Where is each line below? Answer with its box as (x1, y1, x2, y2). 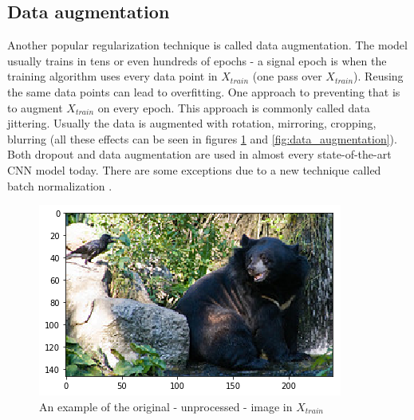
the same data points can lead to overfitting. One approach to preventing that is (7, 83, 400, 100)
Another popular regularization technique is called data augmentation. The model (7, 37, 408, 53)
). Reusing (353, 68, 404, 84)
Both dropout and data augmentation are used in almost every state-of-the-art (7, 146, 392, 163)
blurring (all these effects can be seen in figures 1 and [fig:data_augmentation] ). (7, 130, 397, 147)
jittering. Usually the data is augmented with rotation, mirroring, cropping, (7, 115, 377, 131)
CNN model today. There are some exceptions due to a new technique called (7, 161, 381, 178)
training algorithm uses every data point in (7, 68, 218, 84)
